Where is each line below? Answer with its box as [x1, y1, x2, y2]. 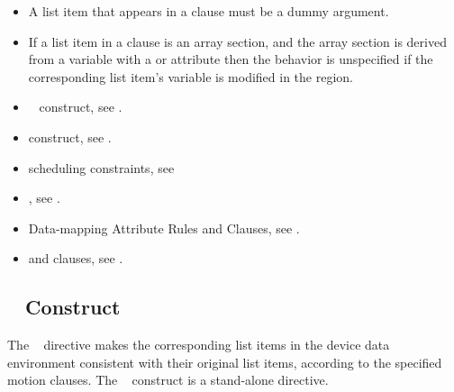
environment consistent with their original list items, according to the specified [7, 352, 442, 371]
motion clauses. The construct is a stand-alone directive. [7, 370, 329, 389]
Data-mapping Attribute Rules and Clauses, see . [28, 218, 300, 237]
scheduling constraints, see [28, 158, 175, 177]
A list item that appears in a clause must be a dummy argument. [28, 2, 389, 20]
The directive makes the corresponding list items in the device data [7, 335, 390, 354]
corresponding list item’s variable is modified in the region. [28, 67, 354, 86]
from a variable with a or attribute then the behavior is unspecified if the [28, 50, 433, 68]
